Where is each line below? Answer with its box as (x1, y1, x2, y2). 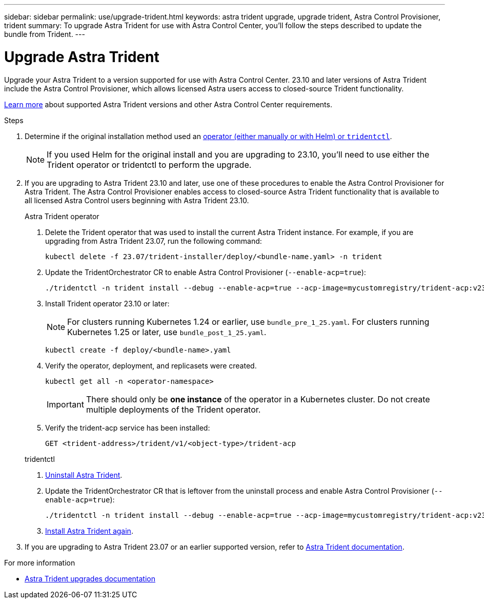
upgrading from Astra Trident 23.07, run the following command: (45, 236, 262, 245)
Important (47, 399, 84, 410)
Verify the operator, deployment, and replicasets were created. (45, 361, 257, 370)
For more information (4, 558, 75, 567)
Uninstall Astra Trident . (45, 470, 123, 479)
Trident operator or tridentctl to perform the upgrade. (47, 159, 252, 170)
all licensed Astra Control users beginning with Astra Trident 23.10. (25, 196, 249, 205)
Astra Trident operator (25, 211, 99, 221)
